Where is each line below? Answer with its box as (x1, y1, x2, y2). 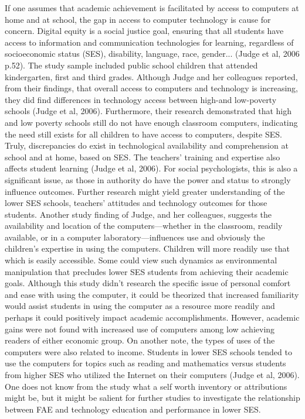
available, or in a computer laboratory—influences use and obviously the (5, 231, 265, 243)
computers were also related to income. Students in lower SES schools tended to (5, 345, 292, 358)
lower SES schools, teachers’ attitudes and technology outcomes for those (5, 197, 267, 209)
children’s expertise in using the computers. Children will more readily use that (5, 242, 290, 255)
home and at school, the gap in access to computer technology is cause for (5, 13, 271, 25)
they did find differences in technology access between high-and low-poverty (5, 93, 277, 105)
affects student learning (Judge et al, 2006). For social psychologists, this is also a (5, 162, 298, 174)
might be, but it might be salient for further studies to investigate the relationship (5, 391, 300, 404)
